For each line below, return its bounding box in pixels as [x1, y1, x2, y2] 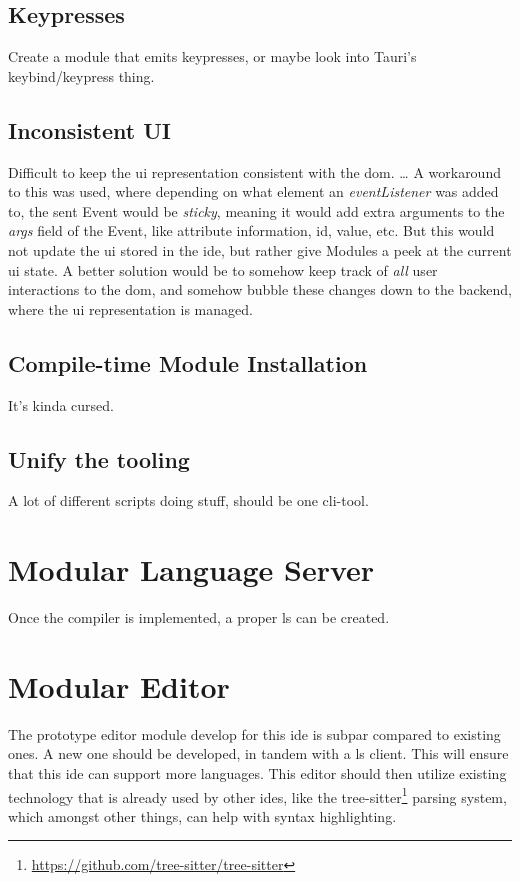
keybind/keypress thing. [8, 65, 155, 86]
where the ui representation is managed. [8, 298, 253, 319]
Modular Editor [8, 665, 230, 706]
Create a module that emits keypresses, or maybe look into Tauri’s [8, 46, 417, 67]
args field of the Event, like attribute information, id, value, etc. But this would [8, 220, 495, 241]
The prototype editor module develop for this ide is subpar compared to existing [8, 723, 501, 744]
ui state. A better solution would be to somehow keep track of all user [8, 259, 438, 280]
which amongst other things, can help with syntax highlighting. [8, 805, 397, 826]
